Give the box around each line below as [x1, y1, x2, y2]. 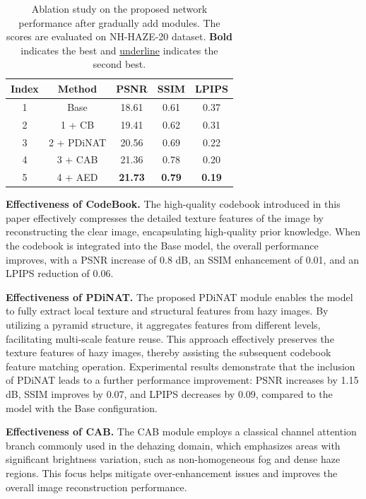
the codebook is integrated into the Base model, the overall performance [6, 238, 319, 253]
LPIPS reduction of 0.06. [6, 266, 114, 281]
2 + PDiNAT [48, 134, 107, 149]
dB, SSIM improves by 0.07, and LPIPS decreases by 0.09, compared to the [6, 387, 333, 401]
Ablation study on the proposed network [31, 1, 208, 16]
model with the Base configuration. [6, 400, 158, 415]
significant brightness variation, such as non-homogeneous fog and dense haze [6, 452, 341, 466]
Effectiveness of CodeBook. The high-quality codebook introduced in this [6, 196, 341, 211]
